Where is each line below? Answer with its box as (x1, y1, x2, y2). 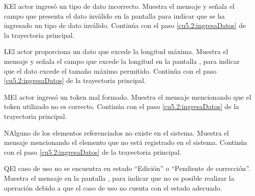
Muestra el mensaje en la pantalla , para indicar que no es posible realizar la (4, 172, 234, 183)
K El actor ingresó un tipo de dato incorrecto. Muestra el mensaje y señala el (4, 1, 235, 11)
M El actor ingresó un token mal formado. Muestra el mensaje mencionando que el (4, 91, 252, 102)
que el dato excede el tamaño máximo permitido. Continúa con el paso (4, 65, 217, 76)
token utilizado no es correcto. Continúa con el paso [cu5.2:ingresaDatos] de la (4, 101, 239, 112)
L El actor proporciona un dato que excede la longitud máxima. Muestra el (4, 46, 228, 56)
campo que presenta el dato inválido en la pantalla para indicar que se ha (4, 10, 225, 21)
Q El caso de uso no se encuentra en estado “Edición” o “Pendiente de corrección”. (4, 163, 251, 173)
